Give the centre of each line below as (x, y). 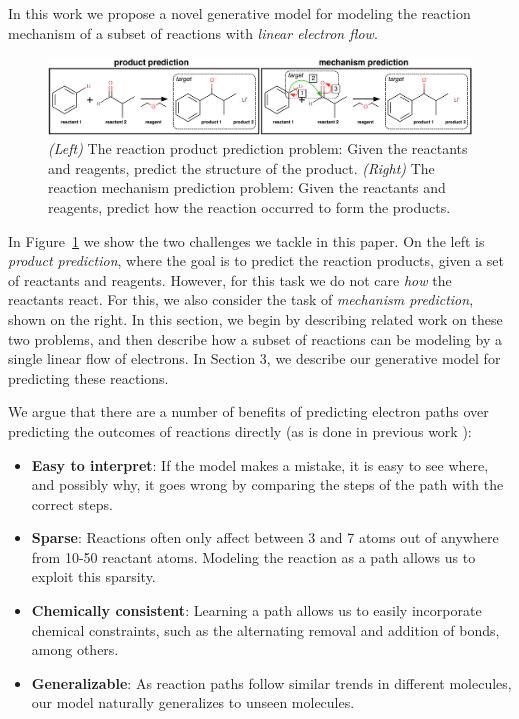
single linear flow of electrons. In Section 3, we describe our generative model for (254, 358)
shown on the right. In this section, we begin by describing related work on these (255, 318)
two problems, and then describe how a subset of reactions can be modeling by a (255, 338)
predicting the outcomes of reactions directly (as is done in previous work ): (240, 430)
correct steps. (72, 503)
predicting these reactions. (88, 377)
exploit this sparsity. (93, 576)
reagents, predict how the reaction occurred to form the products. (249, 206)
